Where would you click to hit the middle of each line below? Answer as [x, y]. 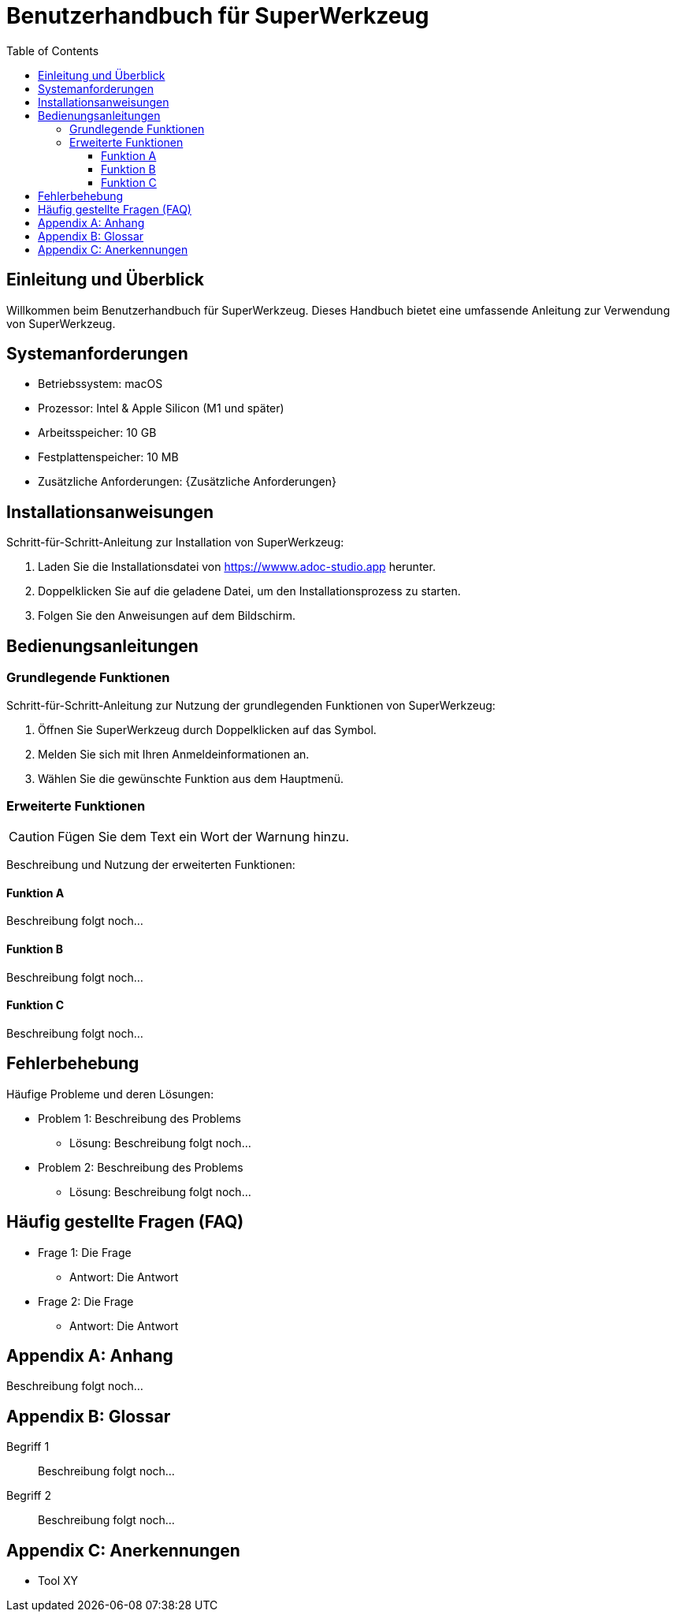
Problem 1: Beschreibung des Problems [139, 1118]
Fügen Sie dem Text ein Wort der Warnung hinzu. [204, 837]
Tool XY [58, 1581]
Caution [32, 837]
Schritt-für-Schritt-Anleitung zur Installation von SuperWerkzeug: [175, 542]
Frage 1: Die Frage [85, 1252]
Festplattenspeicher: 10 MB [108, 457]
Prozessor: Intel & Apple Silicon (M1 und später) [161, 408]
